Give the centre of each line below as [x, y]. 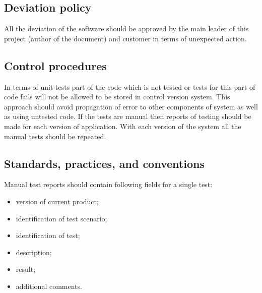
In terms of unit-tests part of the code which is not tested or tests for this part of [130, 86]
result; [26, 269]
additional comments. [49, 286]
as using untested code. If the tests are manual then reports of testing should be [128, 116]
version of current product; [57, 201]
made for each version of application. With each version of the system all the [123, 126]
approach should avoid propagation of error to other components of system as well [131, 106]
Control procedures [55, 65]
